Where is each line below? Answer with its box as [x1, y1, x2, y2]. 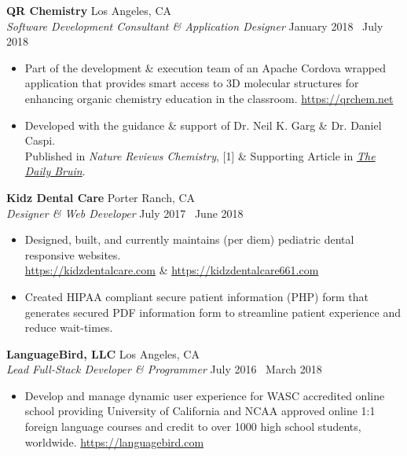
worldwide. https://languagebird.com [24, 433, 204, 450]
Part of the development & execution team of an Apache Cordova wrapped [24, 59, 386, 75]
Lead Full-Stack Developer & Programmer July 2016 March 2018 [6, 361, 322, 377]
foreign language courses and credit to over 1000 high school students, [24, 418, 361, 435]
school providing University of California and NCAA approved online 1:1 [24, 403, 376, 419]
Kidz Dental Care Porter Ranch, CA [6, 189, 196, 205]
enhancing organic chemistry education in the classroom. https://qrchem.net [24, 90, 394, 106]
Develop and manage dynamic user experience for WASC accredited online [24, 387, 385, 403]
